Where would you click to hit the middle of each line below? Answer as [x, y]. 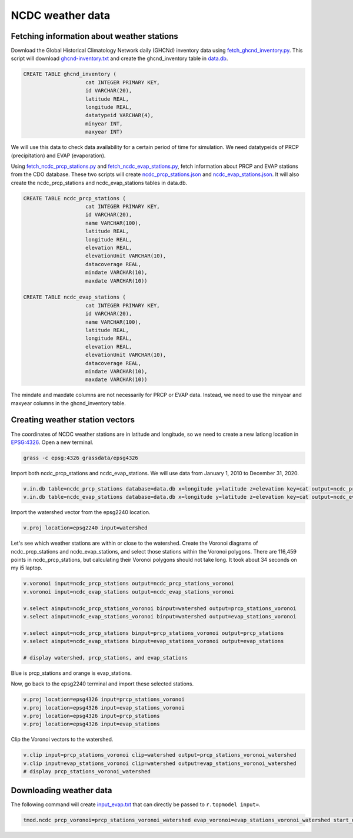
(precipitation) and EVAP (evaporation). [58, 155]
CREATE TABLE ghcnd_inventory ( [70, 74]
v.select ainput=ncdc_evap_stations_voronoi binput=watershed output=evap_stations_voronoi [160, 616]
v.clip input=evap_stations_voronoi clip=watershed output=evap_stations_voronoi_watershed [160, 763]
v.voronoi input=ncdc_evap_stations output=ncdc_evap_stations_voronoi [129, 592]
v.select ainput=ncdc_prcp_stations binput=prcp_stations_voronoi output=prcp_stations [154, 633]
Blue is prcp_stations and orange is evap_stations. [71, 673]
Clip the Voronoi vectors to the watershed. [62, 740]
